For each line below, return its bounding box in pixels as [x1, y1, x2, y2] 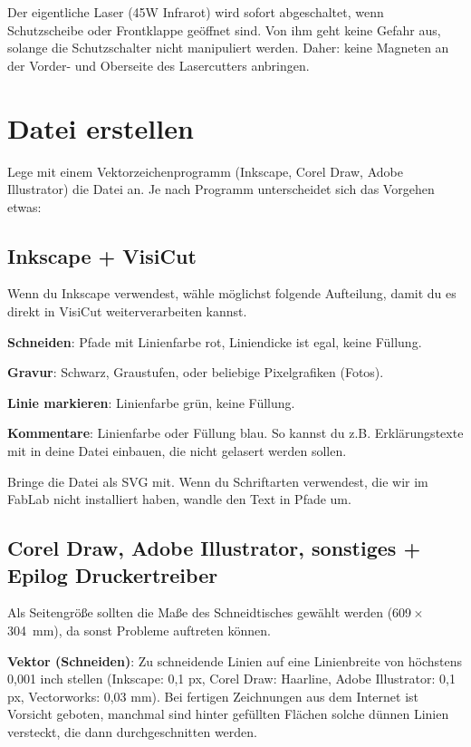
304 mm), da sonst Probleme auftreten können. [7, 621, 271, 640]
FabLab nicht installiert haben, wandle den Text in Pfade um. [7, 490, 351, 509]
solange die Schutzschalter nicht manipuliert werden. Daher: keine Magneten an [7, 38, 449, 57]
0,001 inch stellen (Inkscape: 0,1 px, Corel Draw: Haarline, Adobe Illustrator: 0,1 [7, 669, 456, 688]
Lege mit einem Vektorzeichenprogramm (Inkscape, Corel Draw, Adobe [7, 161, 403, 180]
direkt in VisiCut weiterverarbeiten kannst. [7, 302, 247, 321]
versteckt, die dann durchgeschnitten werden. [7, 722, 257, 741]
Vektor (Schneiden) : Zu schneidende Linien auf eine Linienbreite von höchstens [7, 651, 463, 670]
